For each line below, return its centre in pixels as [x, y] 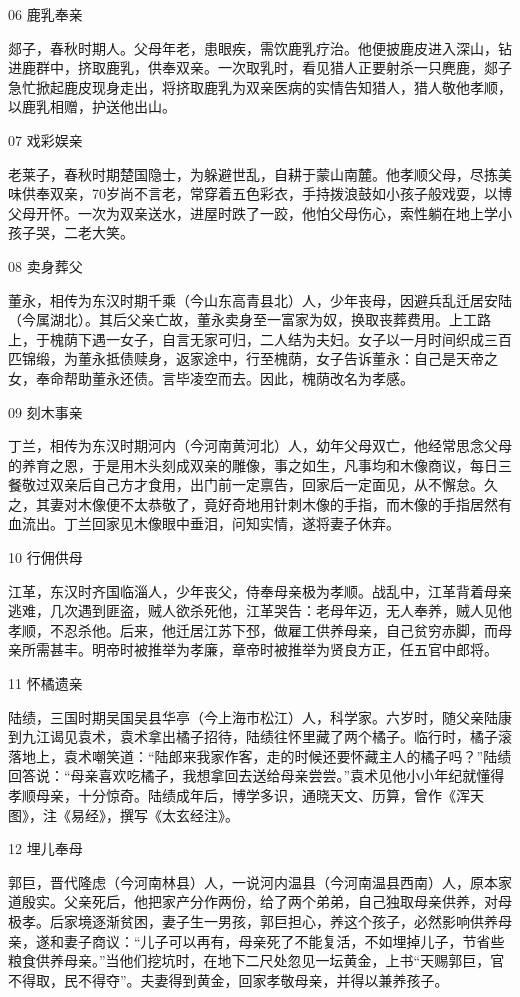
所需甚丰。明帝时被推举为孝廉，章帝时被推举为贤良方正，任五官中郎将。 [259, 649]
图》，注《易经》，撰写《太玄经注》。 [123, 814]
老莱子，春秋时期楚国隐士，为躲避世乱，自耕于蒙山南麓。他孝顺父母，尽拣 [253, 173]
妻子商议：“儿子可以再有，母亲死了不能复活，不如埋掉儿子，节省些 [284, 940]
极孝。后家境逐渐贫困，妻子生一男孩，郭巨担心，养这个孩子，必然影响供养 [253, 920]
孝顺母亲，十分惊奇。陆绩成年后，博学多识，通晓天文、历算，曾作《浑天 [246, 795]
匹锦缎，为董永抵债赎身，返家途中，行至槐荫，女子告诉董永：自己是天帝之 [253, 358]
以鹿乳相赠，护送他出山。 [92, 106]
